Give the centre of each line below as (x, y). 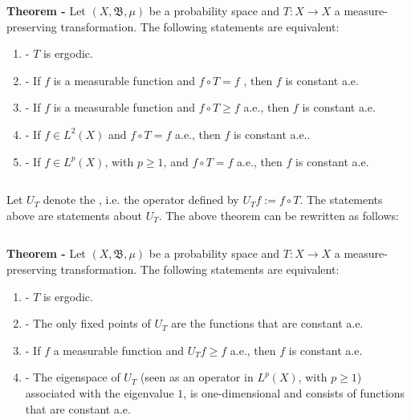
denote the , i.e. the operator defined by (141, 200)
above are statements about (74, 215)
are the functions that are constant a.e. (267, 323)
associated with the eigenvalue (100, 392)
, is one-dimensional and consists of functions (294, 392)
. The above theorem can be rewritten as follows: (279, 215)
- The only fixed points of (88, 323)
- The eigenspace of (73, 377)
